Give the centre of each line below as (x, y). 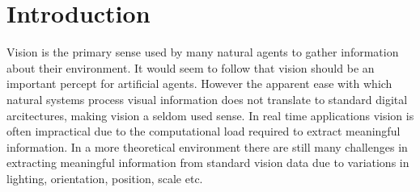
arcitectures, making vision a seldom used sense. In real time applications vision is (210, 115)
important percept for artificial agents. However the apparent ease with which (199, 83)
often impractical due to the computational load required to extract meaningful (204, 131)
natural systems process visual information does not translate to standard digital (207, 99)
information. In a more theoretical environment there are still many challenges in (207, 146)
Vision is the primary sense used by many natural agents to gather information (203, 52)
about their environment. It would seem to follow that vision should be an (191, 67)
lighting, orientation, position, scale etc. (105, 178)
